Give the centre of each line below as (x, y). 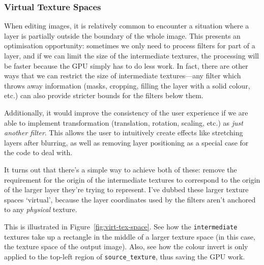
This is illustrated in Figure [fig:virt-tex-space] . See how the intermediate (121, 226)
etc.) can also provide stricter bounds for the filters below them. (104, 95)
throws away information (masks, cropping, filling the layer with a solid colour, (127, 85)
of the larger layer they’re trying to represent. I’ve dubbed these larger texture (126, 189)
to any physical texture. (41, 209)
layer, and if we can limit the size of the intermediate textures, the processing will (131, 55)
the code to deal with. (38, 152)
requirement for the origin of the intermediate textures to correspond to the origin (132, 179)
